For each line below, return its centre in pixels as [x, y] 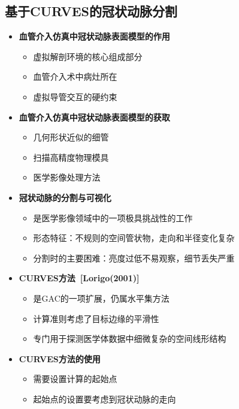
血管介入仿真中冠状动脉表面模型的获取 [94, 117]
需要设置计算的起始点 [75, 379]
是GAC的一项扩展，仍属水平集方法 [101, 298]
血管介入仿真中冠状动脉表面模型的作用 [94, 36]
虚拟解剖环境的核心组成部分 [88, 56]
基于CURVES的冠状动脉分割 [91, 11]
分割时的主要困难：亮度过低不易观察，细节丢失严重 [134, 258]
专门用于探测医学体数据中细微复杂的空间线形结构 [130, 339]
